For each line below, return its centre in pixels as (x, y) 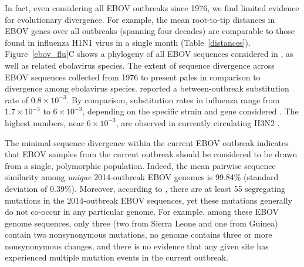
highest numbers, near (45, 122)
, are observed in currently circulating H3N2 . (198, 122)
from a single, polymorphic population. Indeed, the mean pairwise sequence (140, 165)
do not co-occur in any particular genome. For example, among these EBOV (142, 212)
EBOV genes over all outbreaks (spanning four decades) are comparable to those (150, 31)
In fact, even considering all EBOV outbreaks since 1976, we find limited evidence (152, 8)
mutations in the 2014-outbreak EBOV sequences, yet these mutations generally (149, 200)
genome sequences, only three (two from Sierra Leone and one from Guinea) (141, 223)
